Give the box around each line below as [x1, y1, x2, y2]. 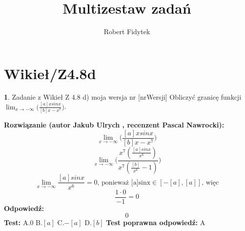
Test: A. [4, 217, 30, 228]
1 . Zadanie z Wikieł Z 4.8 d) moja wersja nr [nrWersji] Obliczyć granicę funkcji [4, 91, 242, 102]
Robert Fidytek [103, 26, 150, 37]
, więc [202, 179, 219, 186]
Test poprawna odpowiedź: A [106, 217, 205, 228]
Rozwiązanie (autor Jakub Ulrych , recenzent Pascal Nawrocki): [4, 119, 225, 129]
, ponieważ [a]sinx [97, 179, 151, 186]
